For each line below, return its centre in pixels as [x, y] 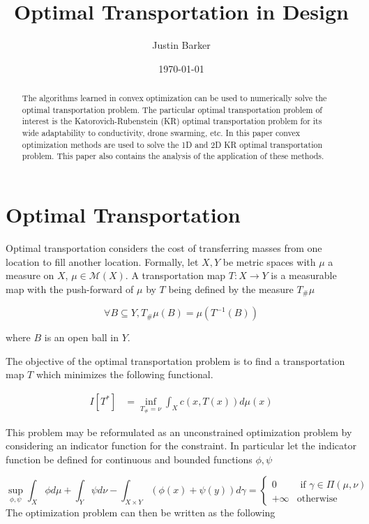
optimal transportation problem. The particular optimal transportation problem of [172, 109]
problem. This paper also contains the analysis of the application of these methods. [173, 156]
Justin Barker [181, 45]
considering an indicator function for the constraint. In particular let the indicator [181, 446]
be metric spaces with [269, 261]
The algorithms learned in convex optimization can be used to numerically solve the [174, 98]
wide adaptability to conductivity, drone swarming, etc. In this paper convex [161, 133]
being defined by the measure [231, 289]
